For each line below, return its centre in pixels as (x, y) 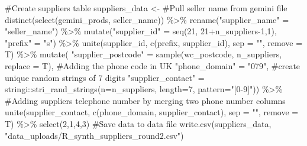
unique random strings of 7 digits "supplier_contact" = (105, 77)
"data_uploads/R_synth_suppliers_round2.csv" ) (94, 135)
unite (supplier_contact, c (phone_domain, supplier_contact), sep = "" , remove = (152, 112)
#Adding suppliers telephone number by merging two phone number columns (145, 100)
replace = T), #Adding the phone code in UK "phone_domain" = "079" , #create (153, 65)
